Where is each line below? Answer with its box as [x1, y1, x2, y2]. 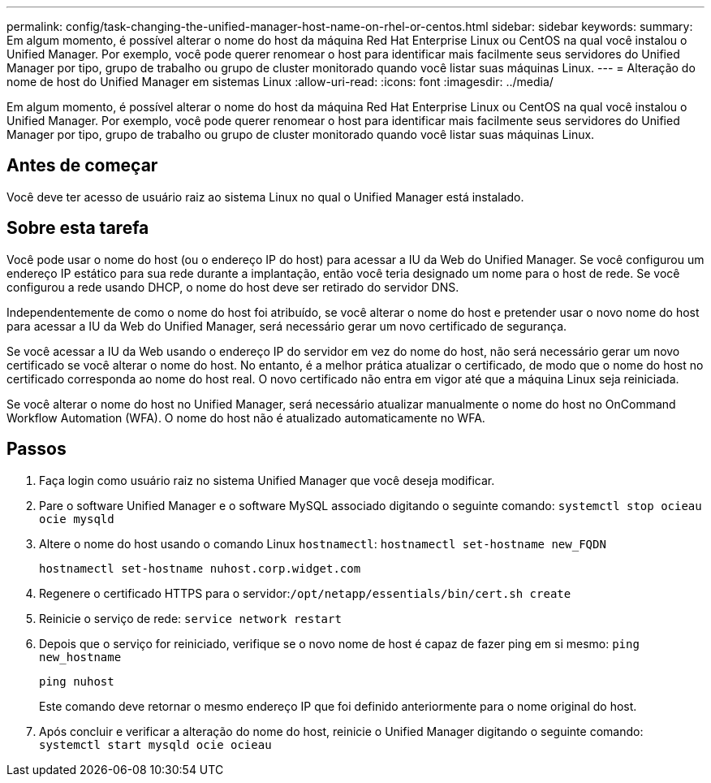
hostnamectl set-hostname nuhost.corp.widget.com [39, 561, 361, 575]
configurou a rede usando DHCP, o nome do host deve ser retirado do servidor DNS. [6, 279, 459, 294]
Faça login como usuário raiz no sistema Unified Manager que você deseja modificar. [39, 473, 495, 487]
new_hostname [39, 650, 122, 664]
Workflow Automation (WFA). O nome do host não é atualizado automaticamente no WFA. [6, 410, 485, 425]
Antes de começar [6, 155, 158, 176]
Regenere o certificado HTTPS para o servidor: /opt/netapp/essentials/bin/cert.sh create [39, 586, 571, 600]
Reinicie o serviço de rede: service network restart [39, 611, 342, 625]
